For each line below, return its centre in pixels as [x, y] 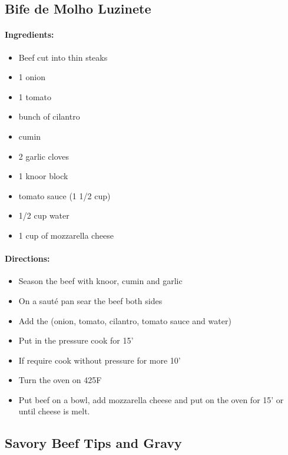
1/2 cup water [44, 215]
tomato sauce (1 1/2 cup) [64, 195]
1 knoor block [43, 176]
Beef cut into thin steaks [63, 57]
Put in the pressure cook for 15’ [76, 340]
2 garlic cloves [44, 156]
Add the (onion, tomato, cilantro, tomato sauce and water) [125, 320]
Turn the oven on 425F [60, 380]
